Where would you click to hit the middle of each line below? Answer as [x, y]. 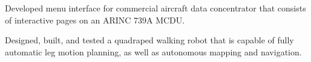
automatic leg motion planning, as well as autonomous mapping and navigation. [153, 51]
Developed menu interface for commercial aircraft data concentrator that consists [155, 8]
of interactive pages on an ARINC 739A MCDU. [95, 20]
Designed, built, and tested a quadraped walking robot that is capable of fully [149, 40]
